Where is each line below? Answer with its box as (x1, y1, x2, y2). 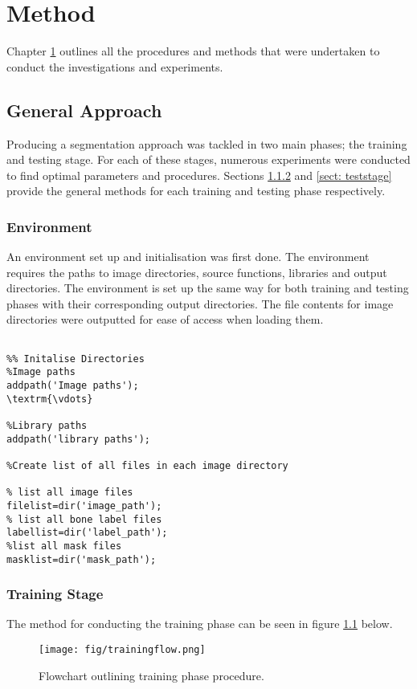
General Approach (6, 97, 162, 122)
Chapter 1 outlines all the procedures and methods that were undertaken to (6, 43, 380, 59)
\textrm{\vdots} (6, 393, 93, 405)
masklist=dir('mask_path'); (6, 553, 157, 565)
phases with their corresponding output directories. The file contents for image (6, 295, 394, 312)
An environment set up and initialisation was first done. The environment (6, 248, 370, 265)
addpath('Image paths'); (6, 380, 139, 392)
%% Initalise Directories (6, 353, 145, 365)
